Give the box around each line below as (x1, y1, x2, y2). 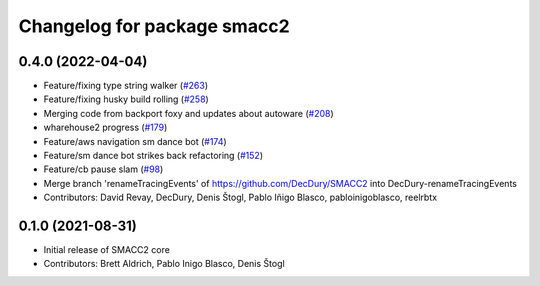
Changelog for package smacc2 (18, 15, 290, 37)
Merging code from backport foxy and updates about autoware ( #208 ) (43, 107, 334, 119)
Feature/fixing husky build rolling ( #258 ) (43, 93, 209, 105)
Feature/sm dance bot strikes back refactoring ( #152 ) (43, 150, 264, 162)
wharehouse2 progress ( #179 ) (43, 121, 168, 134)
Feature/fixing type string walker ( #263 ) (43, 80, 209, 92)
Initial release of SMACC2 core (43, 244, 170, 256)
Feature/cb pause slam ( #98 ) (43, 163, 164, 175)
